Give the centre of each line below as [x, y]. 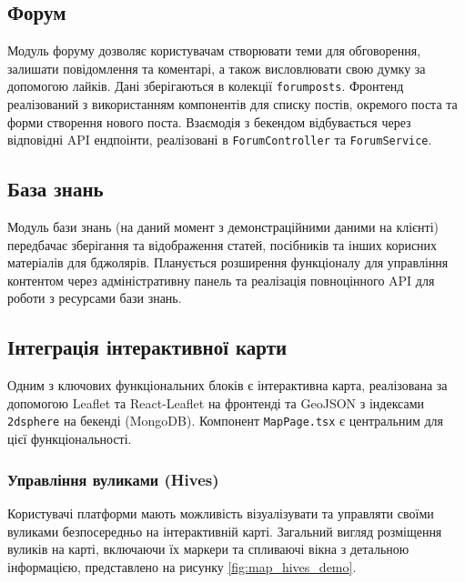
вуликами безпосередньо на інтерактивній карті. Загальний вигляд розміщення [225, 531]
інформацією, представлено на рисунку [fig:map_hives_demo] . [182, 566]
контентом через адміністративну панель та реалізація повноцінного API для [221, 280]
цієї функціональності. [70, 439]
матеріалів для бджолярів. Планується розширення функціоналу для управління [228, 262]
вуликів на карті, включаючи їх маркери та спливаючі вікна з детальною [208, 549]
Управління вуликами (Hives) [113, 479]
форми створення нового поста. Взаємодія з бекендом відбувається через [209, 121]
